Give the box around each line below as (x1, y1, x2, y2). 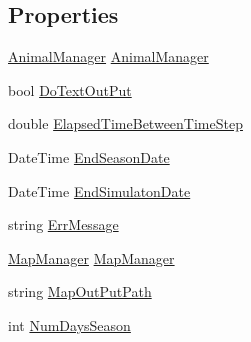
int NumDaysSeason (8, 314, 131, 335)
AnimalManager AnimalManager (8, 46, 209, 67)
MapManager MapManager (8, 247, 175, 268)
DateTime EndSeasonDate (8, 146, 170, 167)
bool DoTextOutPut (8, 79, 132, 100)
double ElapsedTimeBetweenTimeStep (8, 113, 243, 134)
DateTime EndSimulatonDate (8, 180, 191, 201)
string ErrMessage (8, 214, 119, 235)
